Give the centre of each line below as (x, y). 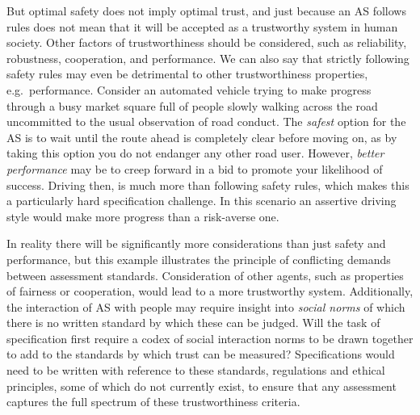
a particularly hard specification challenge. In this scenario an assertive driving (202, 201)
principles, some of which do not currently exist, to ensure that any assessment (202, 386)
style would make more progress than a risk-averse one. (143, 216)
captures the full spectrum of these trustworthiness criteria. (153, 402)
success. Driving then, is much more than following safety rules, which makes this (208, 184)
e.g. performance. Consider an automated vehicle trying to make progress (189, 89)
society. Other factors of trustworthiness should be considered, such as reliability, (207, 42)
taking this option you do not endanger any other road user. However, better (195, 153)
